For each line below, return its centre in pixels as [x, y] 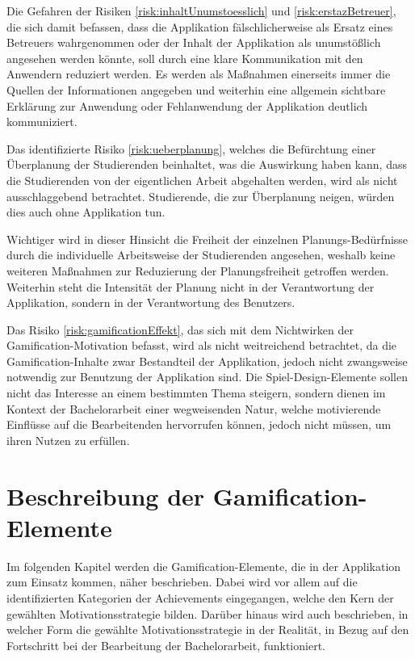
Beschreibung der [106, 495]
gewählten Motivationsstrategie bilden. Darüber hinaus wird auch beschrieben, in [207, 613]
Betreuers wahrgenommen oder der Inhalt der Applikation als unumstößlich [194, 42]
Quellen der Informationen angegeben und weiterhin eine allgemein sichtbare [196, 89]
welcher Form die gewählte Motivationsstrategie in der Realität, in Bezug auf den [208, 630]
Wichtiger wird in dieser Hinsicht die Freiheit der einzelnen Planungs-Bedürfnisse [207, 239]
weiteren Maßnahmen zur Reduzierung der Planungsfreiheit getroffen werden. [198, 270]
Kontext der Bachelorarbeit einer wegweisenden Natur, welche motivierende [194, 408]
